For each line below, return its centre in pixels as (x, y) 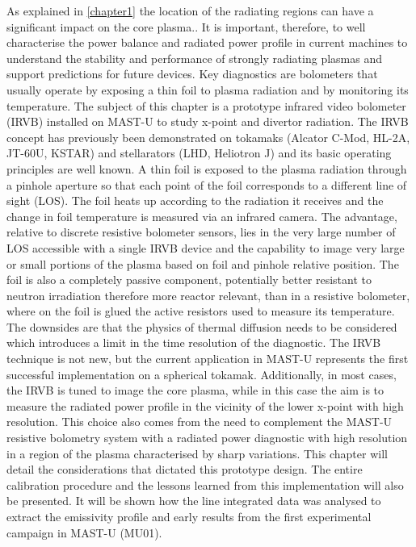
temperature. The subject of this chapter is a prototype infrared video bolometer (206, 105)
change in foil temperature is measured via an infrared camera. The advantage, (202, 216)
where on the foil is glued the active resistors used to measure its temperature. (201, 311)
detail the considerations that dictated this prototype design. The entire (185, 469)
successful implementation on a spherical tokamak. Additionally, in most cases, (202, 374)
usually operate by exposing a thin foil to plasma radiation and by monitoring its (208, 89)
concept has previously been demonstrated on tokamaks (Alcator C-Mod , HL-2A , (208, 137)
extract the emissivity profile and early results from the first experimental (189, 516)
